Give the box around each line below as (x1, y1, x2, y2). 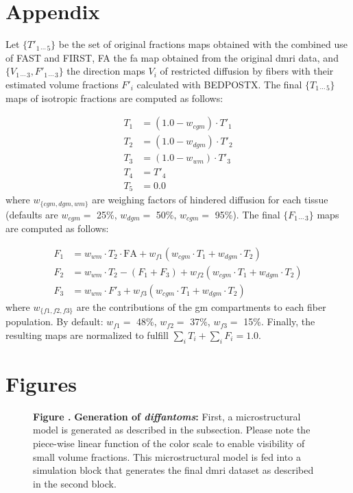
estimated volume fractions (5, 77, 119, 91)
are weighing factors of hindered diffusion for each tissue (92, 192, 328, 207)
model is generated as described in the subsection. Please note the (33, 422, 311, 437)
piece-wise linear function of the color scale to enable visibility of (33, 435, 305, 450)
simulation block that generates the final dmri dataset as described (33, 463, 314, 477)
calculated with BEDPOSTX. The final (136, 77, 302, 91)
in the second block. (33, 476, 117, 490)
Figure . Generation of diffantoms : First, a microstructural (33, 409, 301, 423)
